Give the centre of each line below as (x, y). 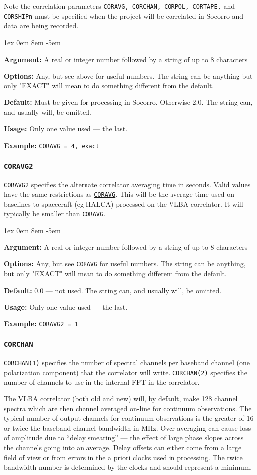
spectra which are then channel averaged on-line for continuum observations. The (128, 408)
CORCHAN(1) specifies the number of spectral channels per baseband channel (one (127, 362)
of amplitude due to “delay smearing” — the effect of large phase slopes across (124, 437)
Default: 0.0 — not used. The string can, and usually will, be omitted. (113, 290)
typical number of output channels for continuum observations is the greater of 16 (129, 418)
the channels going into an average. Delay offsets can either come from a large (123, 447)
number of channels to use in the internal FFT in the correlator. (102, 382)
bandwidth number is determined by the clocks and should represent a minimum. (128, 467)
